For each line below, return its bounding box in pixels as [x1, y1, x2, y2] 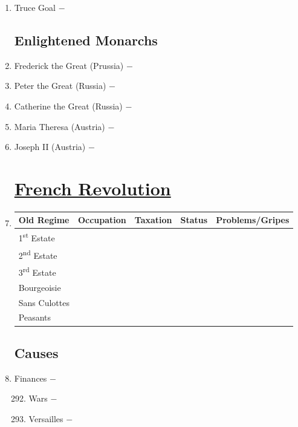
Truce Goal [14, 1, 56, 13]
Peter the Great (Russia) [14, 79, 106, 92]
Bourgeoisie [18, 281, 61, 293]
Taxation [134, 213, 172, 226]
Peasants [18, 311, 51, 324]
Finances [14, 371, 47, 384]
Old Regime [18, 213, 70, 226]
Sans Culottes [18, 296, 70, 308]
